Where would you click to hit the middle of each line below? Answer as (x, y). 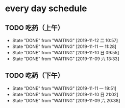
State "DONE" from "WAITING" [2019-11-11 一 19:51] (64, 88)
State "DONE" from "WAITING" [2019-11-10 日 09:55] (65, 53)
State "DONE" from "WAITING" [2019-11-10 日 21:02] (65, 94)
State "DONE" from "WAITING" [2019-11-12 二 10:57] (65, 40)
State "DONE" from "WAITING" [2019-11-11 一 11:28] (64, 46)
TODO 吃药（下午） (35, 76)
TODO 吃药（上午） (35, 28)
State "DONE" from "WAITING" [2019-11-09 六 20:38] (66, 100)
